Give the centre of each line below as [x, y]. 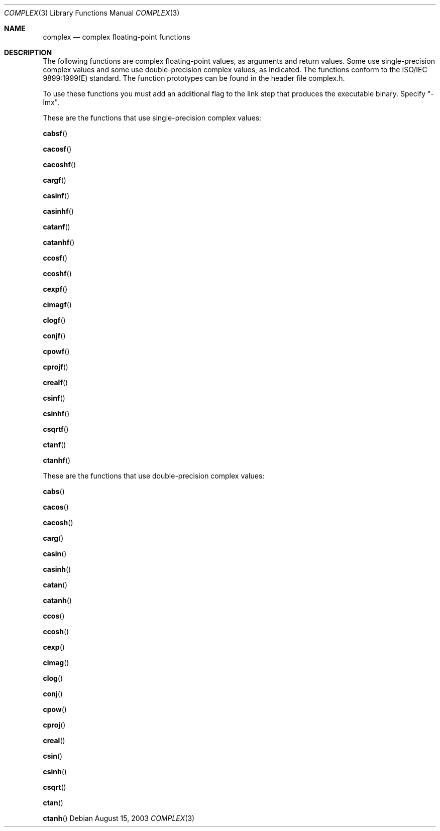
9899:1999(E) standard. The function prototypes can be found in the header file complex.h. [194, 78]
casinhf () [58, 211]
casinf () [56, 196]
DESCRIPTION [28, 52]
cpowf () [56, 351]
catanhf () [59, 242]
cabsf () [55, 133]
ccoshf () [57, 273]
